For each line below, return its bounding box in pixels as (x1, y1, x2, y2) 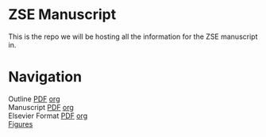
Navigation (8, 68, 82, 86)
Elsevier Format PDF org (8, 111, 88, 120)
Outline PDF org (8, 93, 60, 104)
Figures (8, 119, 33, 128)
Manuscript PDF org (8, 102, 74, 112)
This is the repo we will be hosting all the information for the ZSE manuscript (8, 32, 258, 41)
